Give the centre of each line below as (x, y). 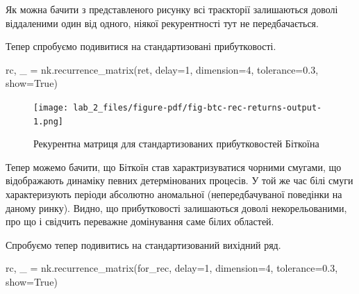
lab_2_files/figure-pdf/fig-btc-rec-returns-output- (198, 107)
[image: (51, 107)
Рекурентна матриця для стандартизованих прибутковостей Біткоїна (176, 144)
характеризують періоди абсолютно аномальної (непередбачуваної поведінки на (174, 194)
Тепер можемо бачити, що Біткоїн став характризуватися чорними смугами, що (174, 166)
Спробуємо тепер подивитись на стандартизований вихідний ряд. (143, 244)
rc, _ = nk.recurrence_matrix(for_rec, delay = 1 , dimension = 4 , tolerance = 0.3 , (172, 268)
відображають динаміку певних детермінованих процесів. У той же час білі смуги (179, 180)
